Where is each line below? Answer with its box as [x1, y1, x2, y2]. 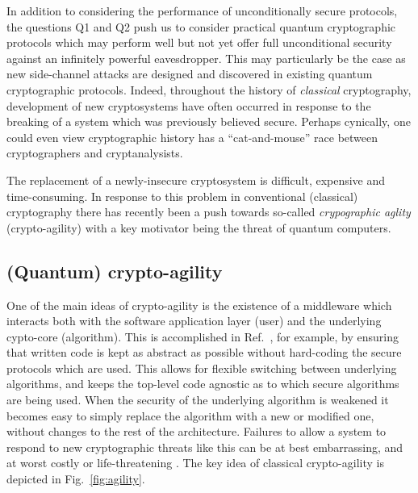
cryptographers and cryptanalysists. [6, 144, 183, 161]
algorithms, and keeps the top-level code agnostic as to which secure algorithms [6, 375, 399, 392]
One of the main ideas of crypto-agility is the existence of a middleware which [6, 296, 392, 313]
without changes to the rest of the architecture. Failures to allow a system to [6, 423, 387, 440]
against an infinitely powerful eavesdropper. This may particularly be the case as [6, 49, 406, 66]
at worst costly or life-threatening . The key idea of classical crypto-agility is [6, 454, 384, 471]
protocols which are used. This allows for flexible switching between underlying [6, 359, 397, 376]
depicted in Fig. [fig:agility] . [6, 470, 145, 487]
